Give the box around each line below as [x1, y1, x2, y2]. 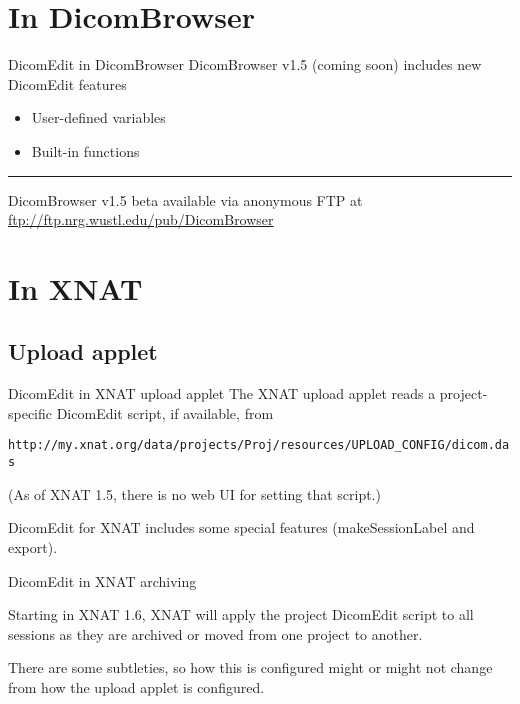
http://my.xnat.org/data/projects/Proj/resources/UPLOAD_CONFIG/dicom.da [8, 438, 510, 453]
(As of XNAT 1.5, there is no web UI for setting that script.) [8, 483, 381, 504]
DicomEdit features [8, 73, 127, 94]
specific [8, 402, 53, 423]
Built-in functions [31, 140, 140, 161]
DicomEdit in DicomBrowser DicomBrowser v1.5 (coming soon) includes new [8, 54, 482, 75]
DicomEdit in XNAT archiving [8, 570, 197, 591]
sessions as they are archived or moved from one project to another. [8, 623, 423, 644]
